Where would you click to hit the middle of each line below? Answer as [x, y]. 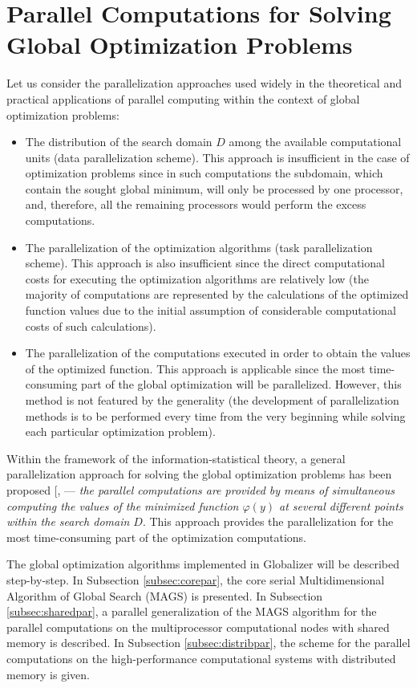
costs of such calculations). [91, 326]
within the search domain [68, 521]
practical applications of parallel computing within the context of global [183, 98]
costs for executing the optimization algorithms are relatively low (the [197, 278]
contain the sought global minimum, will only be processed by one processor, [214, 188]
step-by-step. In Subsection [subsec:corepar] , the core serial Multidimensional [196, 579]
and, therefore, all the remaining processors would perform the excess [196, 204]
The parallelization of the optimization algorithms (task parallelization [199, 247]
